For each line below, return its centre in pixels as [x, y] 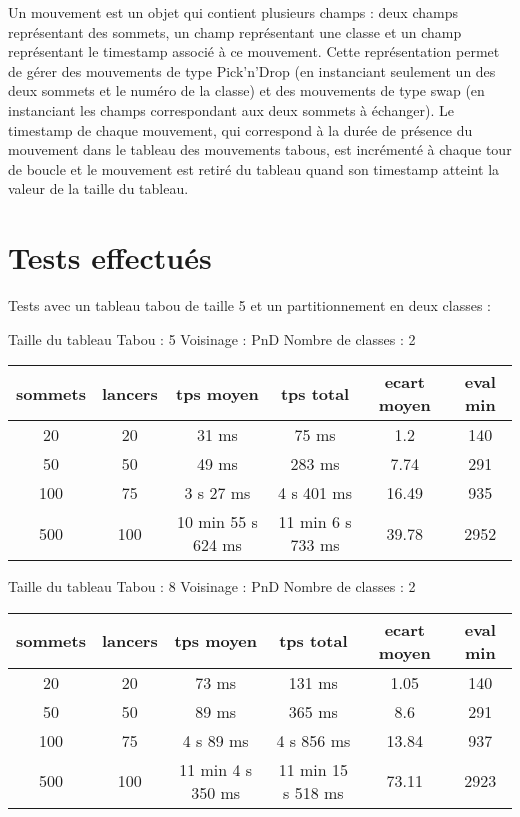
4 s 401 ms [315, 493]
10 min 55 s [217, 522]
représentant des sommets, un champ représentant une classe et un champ [235, 31]
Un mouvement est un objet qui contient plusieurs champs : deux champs [233, 12]
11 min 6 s [315, 522]
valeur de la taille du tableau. [98, 188]
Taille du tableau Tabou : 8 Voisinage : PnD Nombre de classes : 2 [212, 586]
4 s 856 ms [313, 740]
